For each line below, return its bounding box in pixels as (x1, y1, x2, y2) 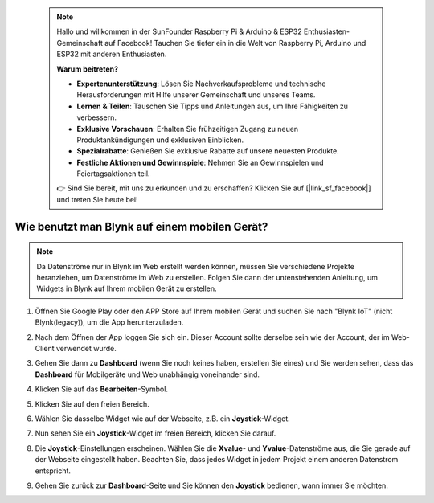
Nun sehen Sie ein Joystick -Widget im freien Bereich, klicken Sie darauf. (35, 428, 276, 438)
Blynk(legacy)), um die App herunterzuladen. (35, 317, 184, 327)
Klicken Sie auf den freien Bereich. (35, 399, 149, 409)
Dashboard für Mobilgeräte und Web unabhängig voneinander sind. (35, 370, 260, 379)
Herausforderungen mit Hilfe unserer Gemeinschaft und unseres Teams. (76, 90, 316, 100)
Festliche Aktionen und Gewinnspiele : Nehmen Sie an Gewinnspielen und (76, 157, 325, 167)
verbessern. (76, 112, 117, 122)
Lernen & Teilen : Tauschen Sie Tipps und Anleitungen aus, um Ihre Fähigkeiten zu (76, 101, 349, 111)
